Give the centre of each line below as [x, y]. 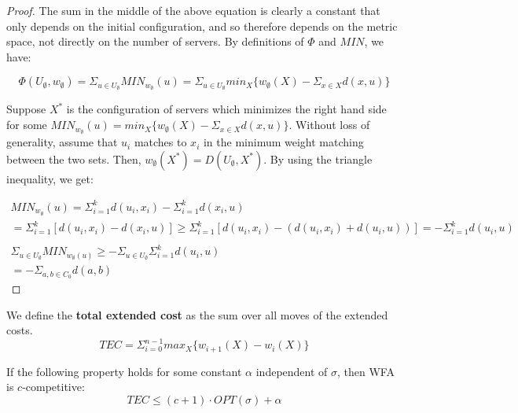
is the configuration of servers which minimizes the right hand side [226, 109]
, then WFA [366, 371]
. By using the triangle [318, 159]
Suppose [26, 109]
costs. [20, 330]
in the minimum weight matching [283, 142]
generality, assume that [62, 142]
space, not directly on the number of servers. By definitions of [155, 41]
